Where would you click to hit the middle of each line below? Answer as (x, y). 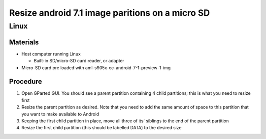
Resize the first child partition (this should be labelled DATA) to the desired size (101, 128)
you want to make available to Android (60, 114)
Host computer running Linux (51, 54)
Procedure (26, 82)
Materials (24, 42)
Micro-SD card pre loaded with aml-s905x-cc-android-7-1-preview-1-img (96, 68)
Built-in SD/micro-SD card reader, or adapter (79, 61)
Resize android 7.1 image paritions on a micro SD (110, 13)
